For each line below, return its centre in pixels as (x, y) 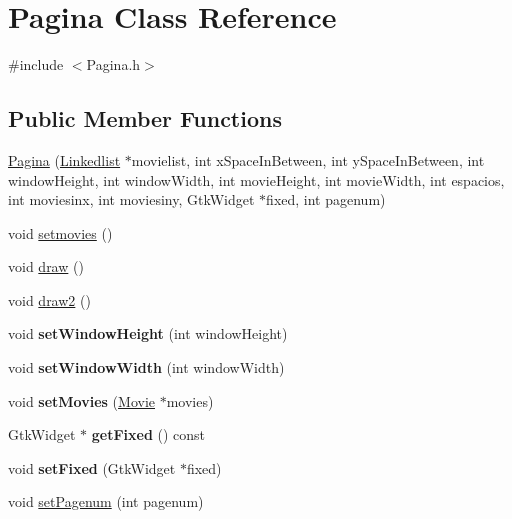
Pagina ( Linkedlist (64, 159)
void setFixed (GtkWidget (92, 467)
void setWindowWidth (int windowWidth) (146, 367)
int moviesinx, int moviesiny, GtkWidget (131, 199)
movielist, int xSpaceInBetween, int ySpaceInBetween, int (308, 159)
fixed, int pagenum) (326, 199)
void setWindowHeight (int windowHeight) (148, 333)
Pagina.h (113, 64)
